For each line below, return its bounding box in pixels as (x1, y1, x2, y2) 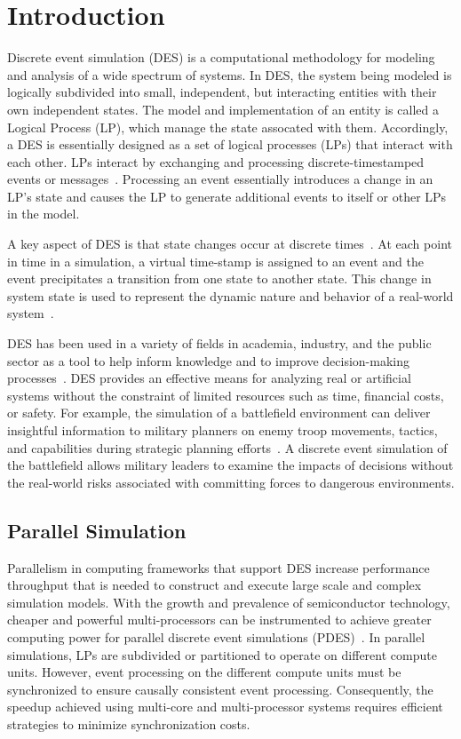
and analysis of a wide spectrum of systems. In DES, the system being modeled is (7, 65, 452, 83)
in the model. (7, 204, 80, 223)
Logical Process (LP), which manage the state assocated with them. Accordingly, (7, 117, 449, 136)
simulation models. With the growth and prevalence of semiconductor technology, (7, 592, 450, 611)
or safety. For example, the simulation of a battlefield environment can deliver (7, 403, 431, 422)
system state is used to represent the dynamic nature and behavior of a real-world (7, 286, 454, 305)
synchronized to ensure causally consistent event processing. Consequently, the (7, 679, 433, 698)
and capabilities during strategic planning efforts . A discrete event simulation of (7, 438, 448, 457)
